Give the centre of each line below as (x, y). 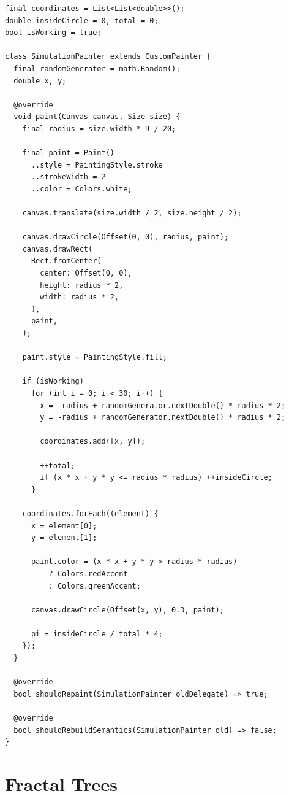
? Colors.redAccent (88, 574)
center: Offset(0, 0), (86, 273)
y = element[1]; (64, 538)
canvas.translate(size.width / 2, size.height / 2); (132, 213)
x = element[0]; (64, 526)
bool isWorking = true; (53, 33)
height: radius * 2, (82, 285)
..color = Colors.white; (81, 189)
